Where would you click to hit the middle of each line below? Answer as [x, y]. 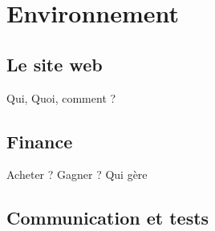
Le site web [55, 64]
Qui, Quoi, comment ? [61, 97]
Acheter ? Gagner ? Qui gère [77, 174]
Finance [40, 141]
